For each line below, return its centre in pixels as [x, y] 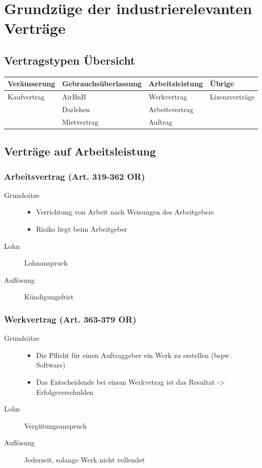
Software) [51, 365]
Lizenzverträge [232, 97]
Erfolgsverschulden [65, 392]
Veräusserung [31, 84]
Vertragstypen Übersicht [70, 60]
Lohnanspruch [46, 263]
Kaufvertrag [26, 97]
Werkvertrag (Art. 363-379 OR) [70, 319]
